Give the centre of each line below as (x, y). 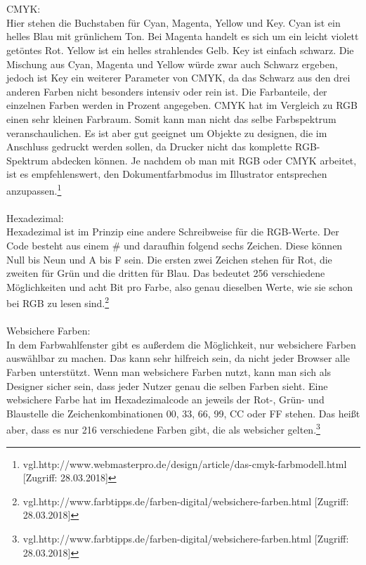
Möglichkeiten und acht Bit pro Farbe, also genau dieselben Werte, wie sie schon (180, 286)
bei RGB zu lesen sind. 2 (58, 302)
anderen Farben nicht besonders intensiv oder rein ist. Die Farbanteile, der (167, 91)
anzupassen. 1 (34, 189)
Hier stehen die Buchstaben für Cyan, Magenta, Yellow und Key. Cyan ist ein (174, 22)
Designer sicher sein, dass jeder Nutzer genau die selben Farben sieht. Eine (167, 385)
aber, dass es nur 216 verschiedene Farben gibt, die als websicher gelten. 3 (163, 428)
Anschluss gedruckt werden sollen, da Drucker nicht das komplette (149, 147)
